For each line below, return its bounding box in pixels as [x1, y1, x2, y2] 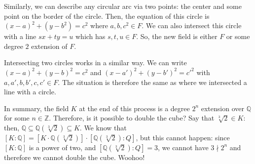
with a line [4, 31, 36, 41]
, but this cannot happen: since [136, 132, 230, 142]
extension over [201, 103, 244, 113]
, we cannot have [158, 142, 209, 152]
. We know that [79, 122, 127, 132]
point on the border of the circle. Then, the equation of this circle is [4, 10, 210, 21]
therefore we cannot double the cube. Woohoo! [4, 152, 145, 162]
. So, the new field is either [136, 31, 218, 41]
